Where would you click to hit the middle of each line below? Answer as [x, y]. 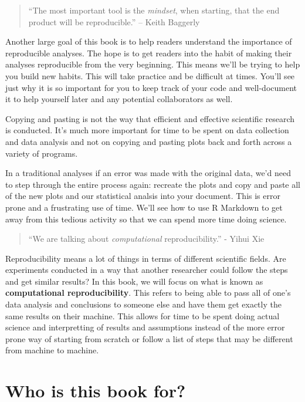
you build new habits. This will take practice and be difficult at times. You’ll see [150, 75]
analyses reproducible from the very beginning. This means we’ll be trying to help [153, 64]
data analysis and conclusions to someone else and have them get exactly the [143, 304]
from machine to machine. [52, 350]
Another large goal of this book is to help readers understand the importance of [149, 41]
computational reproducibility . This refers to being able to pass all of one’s [148, 293]
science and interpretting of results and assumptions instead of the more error [145, 327]
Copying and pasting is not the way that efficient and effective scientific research [150, 118]
